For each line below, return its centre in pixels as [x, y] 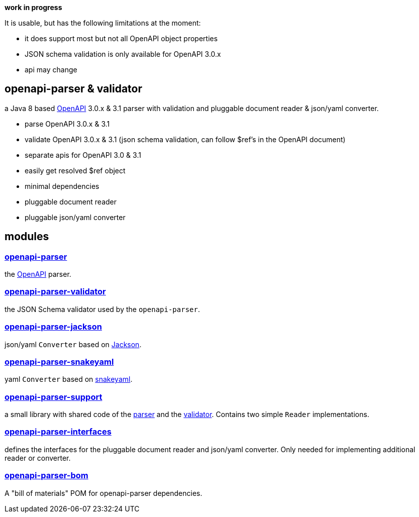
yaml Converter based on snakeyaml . [69, 379]
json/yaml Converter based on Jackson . [73, 344]
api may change [51, 70]
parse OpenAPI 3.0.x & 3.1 [67, 124]
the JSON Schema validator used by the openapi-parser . [102, 309]
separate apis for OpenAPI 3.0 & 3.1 [83, 155]
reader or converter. [38, 458]
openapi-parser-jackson [53, 327]
